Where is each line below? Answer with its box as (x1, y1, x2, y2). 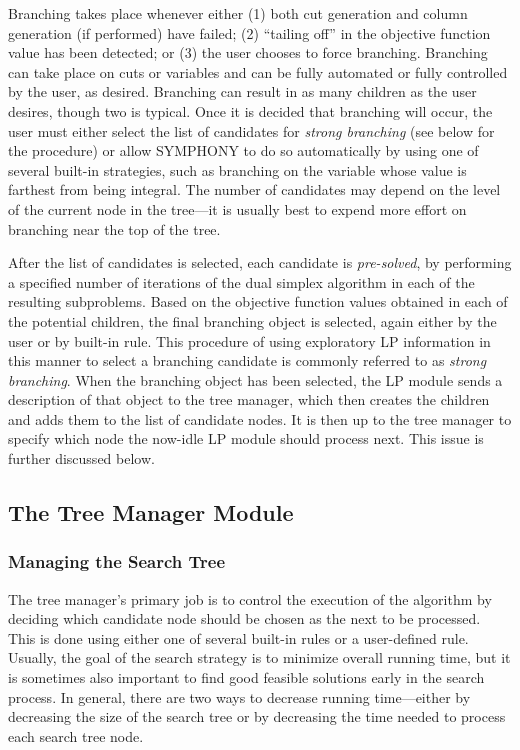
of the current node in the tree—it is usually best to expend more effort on (8, 198, 467, 219)
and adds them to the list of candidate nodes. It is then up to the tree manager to (8, 408, 512, 429)
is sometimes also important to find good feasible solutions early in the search (8, 667, 485, 688)
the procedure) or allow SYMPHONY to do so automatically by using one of (8, 140, 479, 161)
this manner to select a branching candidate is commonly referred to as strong (8, 350, 487, 371)
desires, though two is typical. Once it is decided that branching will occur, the (8, 100, 493, 121)
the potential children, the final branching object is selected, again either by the (8, 310, 497, 331)
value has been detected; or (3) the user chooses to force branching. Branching (8, 42, 488, 63)
